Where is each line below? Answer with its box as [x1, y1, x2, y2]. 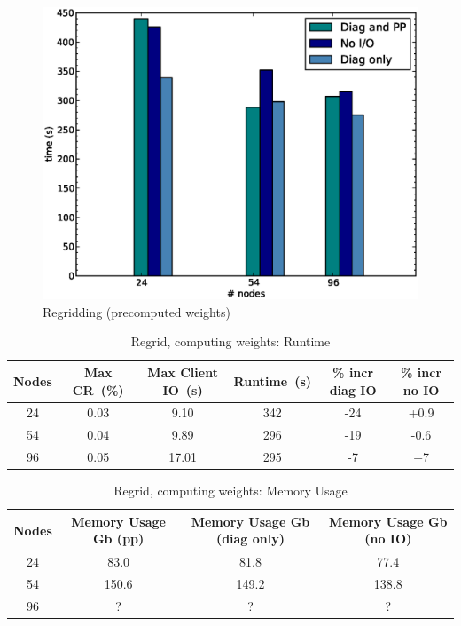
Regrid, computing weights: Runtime [130, 332, 331, 351]
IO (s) [162, 380, 203, 399]
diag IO [329, 380, 377, 399]
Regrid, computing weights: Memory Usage [113, 481, 348, 500]
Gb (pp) [92, 529, 145, 548]
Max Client [147, 362, 218, 381]
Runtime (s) [233, 371, 312, 390]
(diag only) [215, 529, 285, 548]
